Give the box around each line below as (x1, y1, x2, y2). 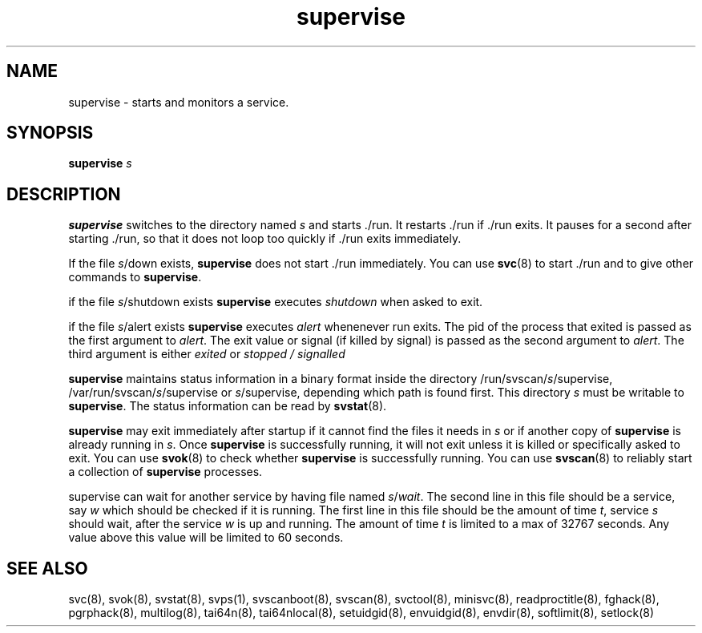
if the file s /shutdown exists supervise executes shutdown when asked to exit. (68, 295, 483, 309)
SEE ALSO (6, 558, 88, 579)
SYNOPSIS (6, 123, 94, 143)
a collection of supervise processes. (68, 465, 263, 479)
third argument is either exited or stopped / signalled (68, 347, 345, 361)
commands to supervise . (68, 270, 202, 284)
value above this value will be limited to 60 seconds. (68, 530, 344, 545)
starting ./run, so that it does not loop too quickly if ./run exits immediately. (68, 232, 462, 246)
